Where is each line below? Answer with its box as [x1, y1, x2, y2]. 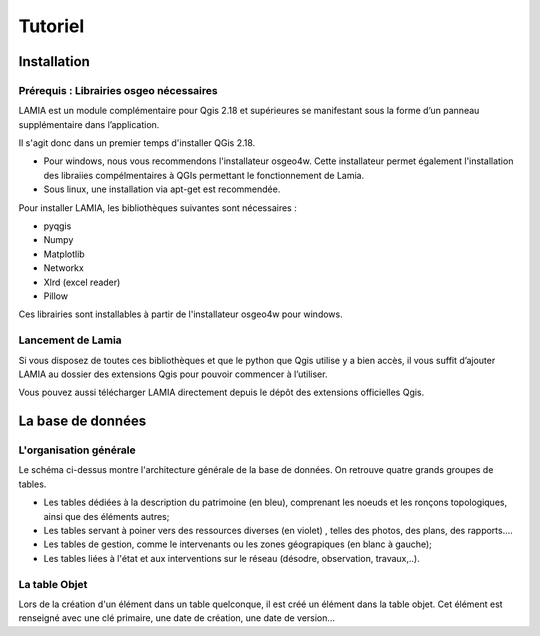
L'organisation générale [18, 443, 137, 457]
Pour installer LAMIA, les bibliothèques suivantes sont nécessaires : [18, 201, 297, 214]
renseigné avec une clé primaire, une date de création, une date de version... [18, 612, 335, 624]
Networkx [43, 262, 84, 274]
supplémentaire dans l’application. [18, 118, 160, 130]
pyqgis [43, 220, 72, 232]
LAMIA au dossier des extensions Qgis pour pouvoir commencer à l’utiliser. [18, 368, 328, 380]
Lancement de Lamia [18, 333, 122, 347]
